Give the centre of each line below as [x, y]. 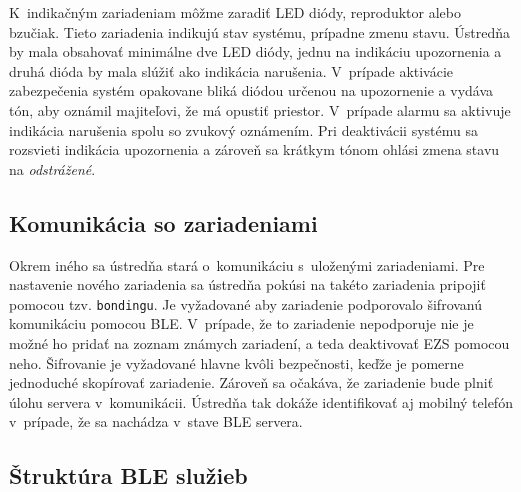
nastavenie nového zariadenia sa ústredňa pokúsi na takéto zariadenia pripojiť [247, 284]
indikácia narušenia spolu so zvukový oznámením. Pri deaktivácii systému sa [243, 129]
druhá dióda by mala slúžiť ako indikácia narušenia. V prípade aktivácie [231, 70]
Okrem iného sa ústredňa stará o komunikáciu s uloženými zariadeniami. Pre [247, 264]
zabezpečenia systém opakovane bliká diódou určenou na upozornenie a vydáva [251, 90]
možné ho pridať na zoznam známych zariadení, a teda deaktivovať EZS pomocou [259, 342]
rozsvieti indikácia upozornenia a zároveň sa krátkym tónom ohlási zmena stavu [254, 149]
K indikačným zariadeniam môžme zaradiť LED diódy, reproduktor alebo [235, 12]
